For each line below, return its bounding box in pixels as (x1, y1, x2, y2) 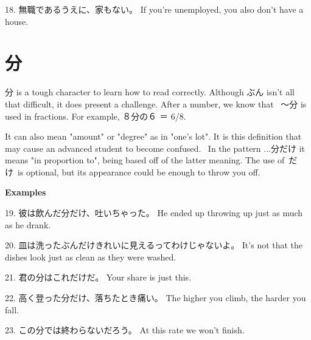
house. (5, 15, 29, 27)
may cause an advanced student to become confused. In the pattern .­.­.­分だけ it (5, 141, 305, 154)
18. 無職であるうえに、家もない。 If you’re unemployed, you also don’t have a (5, 3, 304, 15)
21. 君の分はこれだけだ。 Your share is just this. (5, 271, 192, 284)
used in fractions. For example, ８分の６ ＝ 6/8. (5, 109, 186, 122)
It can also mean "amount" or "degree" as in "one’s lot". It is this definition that (5, 130, 302, 143)
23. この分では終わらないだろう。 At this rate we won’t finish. (5, 324, 245, 336)
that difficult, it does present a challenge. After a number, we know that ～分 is (5, 97, 307, 110)
